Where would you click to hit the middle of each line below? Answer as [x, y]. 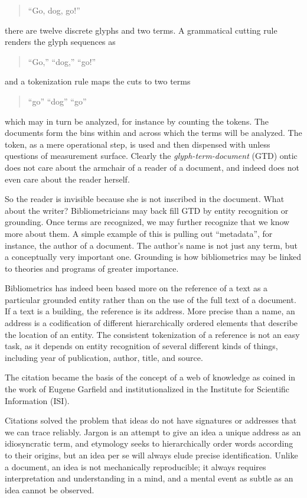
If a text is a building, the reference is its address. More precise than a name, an [150, 311]
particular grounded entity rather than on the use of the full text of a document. [151, 299]
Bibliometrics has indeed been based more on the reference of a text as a [136, 288]
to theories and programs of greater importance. [92, 268]
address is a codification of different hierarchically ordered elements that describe [151, 323]
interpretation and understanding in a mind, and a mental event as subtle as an [149, 478]
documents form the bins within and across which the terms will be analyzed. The [153, 133]
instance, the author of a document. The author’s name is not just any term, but [151, 245]
